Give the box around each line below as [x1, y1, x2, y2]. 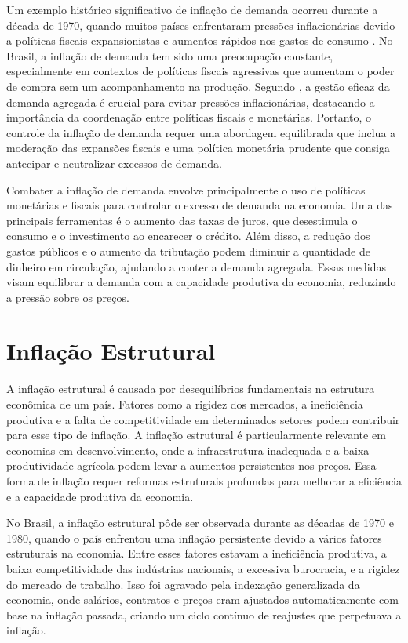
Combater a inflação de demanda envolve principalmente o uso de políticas [6, 181, 366, 198]
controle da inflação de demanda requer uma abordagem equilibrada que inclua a [6, 124, 396, 140]
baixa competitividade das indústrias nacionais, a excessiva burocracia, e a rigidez [6, 560, 400, 576]
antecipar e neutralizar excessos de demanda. [6, 154, 222, 171]
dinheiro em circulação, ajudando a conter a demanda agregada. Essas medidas [6, 258, 387, 274]
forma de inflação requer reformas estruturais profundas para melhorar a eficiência [6, 472, 402, 489]
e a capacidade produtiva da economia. [6, 488, 194, 504]
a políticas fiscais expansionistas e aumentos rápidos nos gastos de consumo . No [6, 32, 393, 49]
